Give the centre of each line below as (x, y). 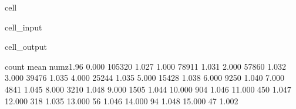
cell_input (23, 27)
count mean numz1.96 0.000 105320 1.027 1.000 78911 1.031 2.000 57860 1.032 (146, 66)
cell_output (26, 47)
